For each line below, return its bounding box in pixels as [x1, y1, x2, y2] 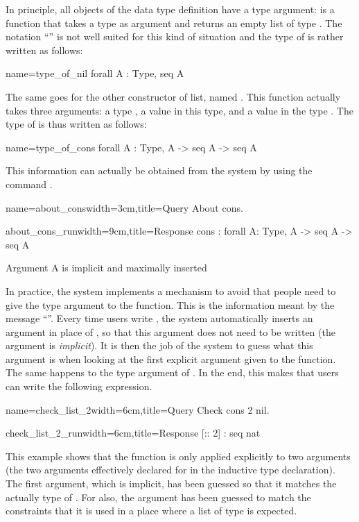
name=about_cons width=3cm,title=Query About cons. [6, 200, 243, 214]
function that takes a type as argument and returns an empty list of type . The [6, 15, 342, 30]
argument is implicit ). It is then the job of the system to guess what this [6, 338, 313, 353]
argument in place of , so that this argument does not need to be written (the [6, 324, 335, 339]
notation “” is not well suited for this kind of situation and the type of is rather [6, 29, 344, 44]
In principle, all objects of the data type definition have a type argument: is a [6, 2, 335, 16]
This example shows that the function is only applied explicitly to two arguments [6, 448, 351, 463]
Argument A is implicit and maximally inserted [6, 260, 207, 275]
